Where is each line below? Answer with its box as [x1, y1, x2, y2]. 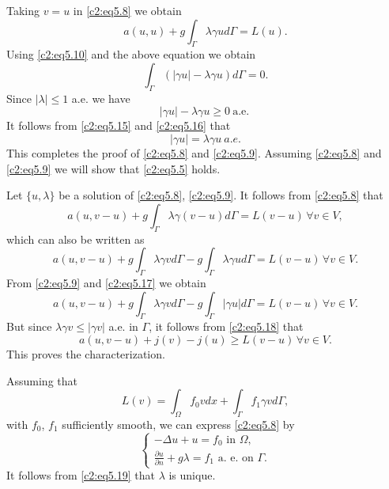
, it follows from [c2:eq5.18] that [149, 318, 304, 335]
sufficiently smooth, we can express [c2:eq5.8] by [62, 415, 295, 432]
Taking [6, 2, 40, 18]
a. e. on [217, 452, 254, 464]
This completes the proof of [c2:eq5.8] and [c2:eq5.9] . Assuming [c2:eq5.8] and [6, 144, 382, 161]
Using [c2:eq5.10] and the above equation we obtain [6, 46, 256, 63]
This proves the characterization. [6, 345, 165, 362]
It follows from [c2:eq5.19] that [6, 467, 155, 483]
